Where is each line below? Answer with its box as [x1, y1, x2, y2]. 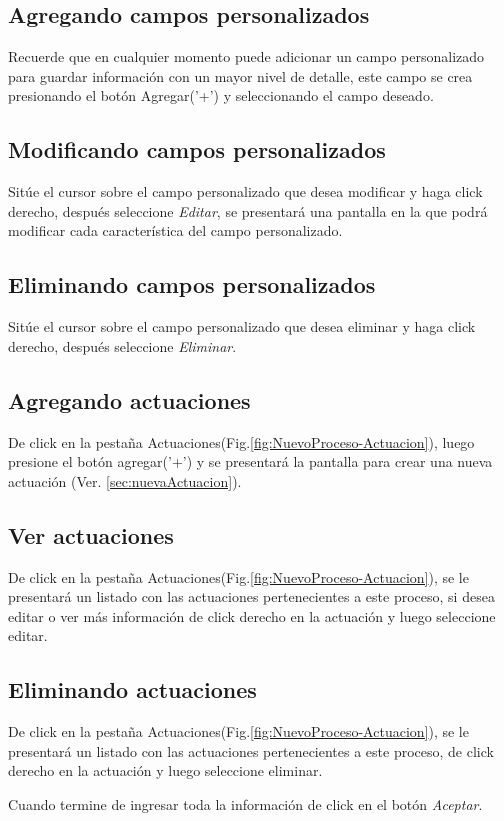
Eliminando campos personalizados [8, 269, 376, 300]
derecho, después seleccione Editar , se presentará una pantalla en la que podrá [8, 200, 488, 221]
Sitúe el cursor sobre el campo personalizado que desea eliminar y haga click [8, 316, 476, 337]
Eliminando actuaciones [8, 674, 257, 705]
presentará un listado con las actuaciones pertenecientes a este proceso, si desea [8, 586, 495, 607]
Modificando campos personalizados [8, 134, 386, 165]
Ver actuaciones [8, 519, 174, 550]
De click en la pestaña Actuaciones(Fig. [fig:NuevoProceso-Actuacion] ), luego [8, 431, 475, 452]
